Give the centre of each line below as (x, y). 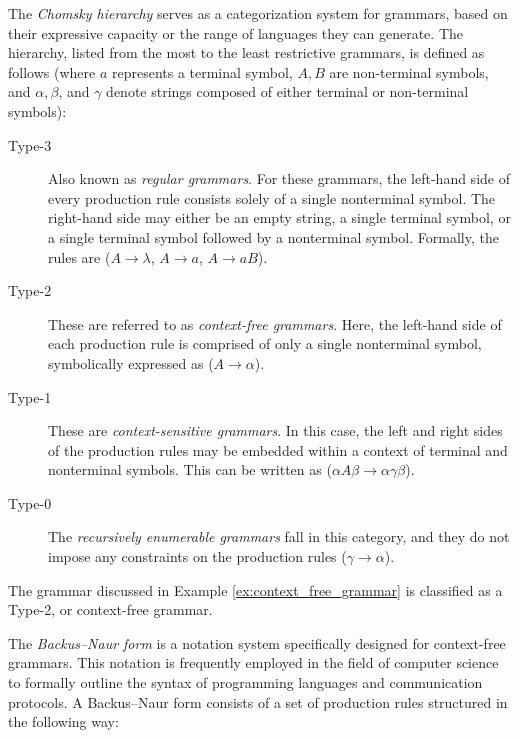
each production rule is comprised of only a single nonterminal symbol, (265, 343)
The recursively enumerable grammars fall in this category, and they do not (279, 536)
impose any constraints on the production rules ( (197, 556)
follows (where (52, 71)
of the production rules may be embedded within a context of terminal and (278, 449)
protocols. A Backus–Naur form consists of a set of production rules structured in (258, 701)
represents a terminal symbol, (202, 71)
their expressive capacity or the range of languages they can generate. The (235, 32)
